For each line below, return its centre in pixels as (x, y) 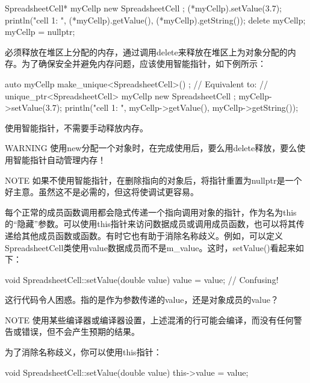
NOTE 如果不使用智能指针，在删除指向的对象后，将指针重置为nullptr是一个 (153, 180)
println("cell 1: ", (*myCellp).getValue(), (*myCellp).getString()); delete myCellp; (155, 20)
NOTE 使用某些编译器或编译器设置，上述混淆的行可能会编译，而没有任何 (149, 319)
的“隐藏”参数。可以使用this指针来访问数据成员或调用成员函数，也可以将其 (150, 224)
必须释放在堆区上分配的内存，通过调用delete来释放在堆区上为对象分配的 (146, 51)
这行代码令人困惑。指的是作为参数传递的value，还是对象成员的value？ (142, 300)
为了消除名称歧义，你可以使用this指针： (83, 352)
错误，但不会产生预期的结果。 (80, 332)
